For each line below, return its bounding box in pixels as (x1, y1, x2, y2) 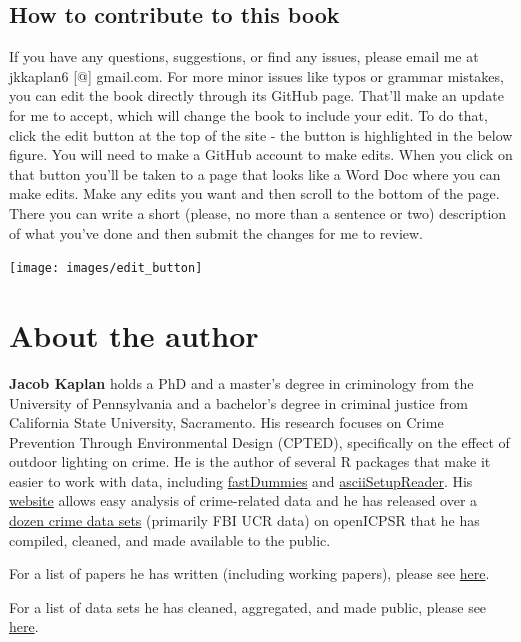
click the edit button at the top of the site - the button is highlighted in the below (9, 124, 513, 145)
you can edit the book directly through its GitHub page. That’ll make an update (9, 85, 504, 106)
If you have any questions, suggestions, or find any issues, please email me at (9, 46, 479, 67)
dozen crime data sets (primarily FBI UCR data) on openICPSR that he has (9, 510, 480, 531)
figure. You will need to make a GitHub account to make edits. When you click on (9, 144, 513, 165)
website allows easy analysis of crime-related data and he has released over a (9, 490, 478, 511)
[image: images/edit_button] (9, 261, 203, 276)
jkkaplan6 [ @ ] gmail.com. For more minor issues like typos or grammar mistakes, (9, 65, 504, 86)
